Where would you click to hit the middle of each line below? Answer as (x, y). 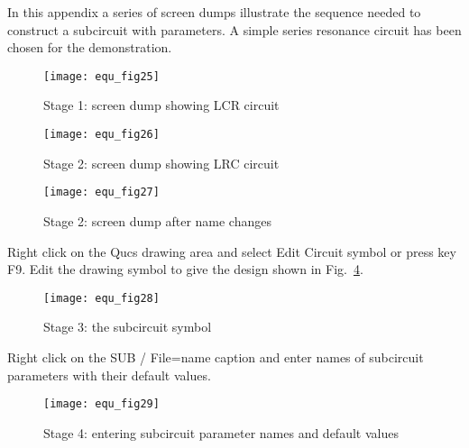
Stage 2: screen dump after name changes (157, 220)
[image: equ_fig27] (101, 192)
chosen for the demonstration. (90, 47)
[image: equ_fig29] (101, 404)
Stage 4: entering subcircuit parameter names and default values (221, 432)
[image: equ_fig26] (101, 135)
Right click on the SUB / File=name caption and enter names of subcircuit (216, 357)
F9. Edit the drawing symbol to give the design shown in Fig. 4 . (185, 269)
